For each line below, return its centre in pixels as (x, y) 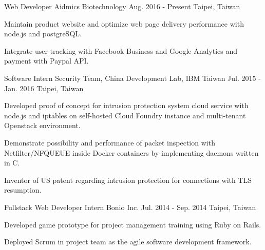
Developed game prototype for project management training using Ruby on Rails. (133, 224)
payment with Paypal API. (46, 61)
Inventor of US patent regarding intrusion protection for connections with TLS (128, 180)
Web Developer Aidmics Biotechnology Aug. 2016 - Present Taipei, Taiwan (122, 6)
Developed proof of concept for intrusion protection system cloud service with (126, 105)
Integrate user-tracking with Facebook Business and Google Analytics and (121, 50)
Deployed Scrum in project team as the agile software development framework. (128, 242)
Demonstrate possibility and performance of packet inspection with (110, 142)
